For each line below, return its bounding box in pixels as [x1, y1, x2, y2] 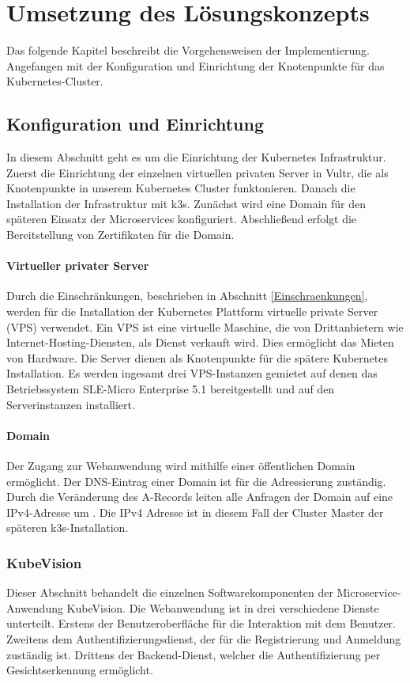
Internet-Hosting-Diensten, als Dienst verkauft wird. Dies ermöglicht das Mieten [6, 334, 394, 351]
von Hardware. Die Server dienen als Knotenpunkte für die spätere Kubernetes [6, 349, 388, 366]
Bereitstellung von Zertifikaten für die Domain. [6, 226, 235, 243]
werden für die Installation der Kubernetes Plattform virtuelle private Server [6, 303, 378, 320]
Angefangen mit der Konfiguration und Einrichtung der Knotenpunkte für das [6, 57, 385, 74]
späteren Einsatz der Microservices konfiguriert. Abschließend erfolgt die [6, 211, 357, 227]
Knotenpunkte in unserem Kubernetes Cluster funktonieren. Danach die [6, 180, 355, 196]
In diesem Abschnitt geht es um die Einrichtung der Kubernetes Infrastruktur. [6, 149, 386, 165]
